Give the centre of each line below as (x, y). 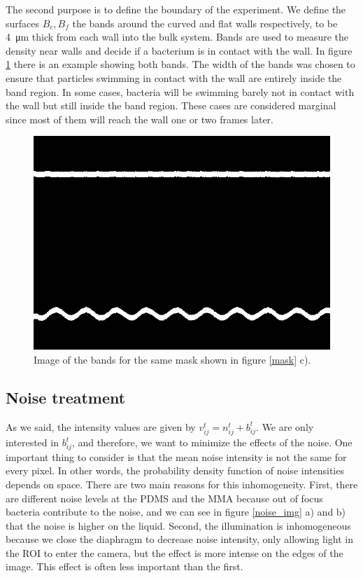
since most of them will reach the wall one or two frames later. (140, 119)
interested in (32, 442)
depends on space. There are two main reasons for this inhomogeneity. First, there (182, 484)
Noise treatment (66, 398)
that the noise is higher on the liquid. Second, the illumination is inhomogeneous (178, 525)
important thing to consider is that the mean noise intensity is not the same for (176, 456)
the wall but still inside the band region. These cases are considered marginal (171, 105)
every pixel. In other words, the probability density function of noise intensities (175, 470)
